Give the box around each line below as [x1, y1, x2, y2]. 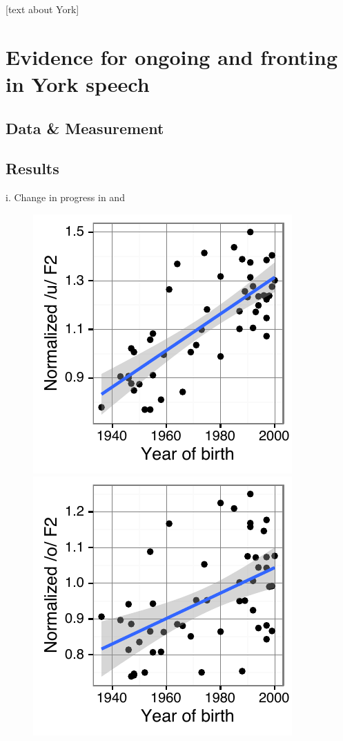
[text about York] [6, 2, 79, 16]
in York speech [6, 69, 150, 97]
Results [6, 158, 59, 179]
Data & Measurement [6, 117, 164, 138]
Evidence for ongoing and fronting [6, 42, 337, 71]
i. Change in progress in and [6, 190, 125, 205]
